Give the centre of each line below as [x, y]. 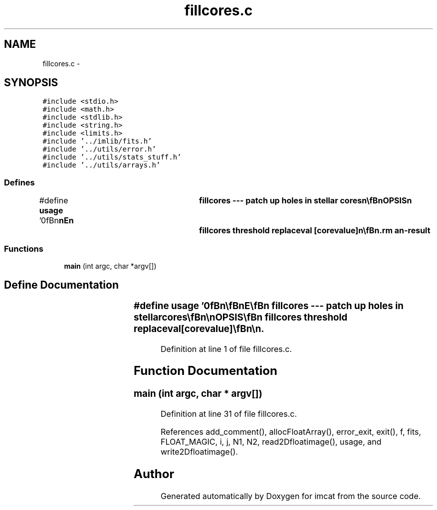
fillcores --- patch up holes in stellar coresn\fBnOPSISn [305, 201]
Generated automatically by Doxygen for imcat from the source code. [291, 496]
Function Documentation [206, 371]
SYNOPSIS [31, 83]
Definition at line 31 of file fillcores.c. [229, 414]
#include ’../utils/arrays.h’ [102, 165]
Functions [24, 249]
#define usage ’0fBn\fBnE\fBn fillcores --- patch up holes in [269, 306]
